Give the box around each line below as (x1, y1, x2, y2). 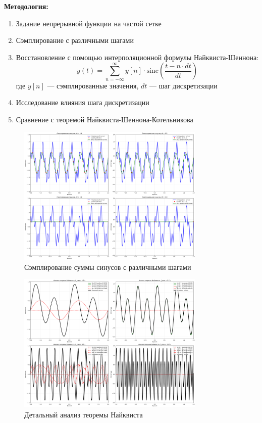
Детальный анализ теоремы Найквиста (24, 409, 143, 419)
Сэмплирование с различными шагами (16, 35, 134, 45)
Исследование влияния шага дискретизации (16, 97, 149, 108)
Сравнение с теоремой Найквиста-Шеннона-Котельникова (16, 114, 193, 124)
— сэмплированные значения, (47, 80, 139, 90)
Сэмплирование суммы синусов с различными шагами (24, 261, 191, 272)
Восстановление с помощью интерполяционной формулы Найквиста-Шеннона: (16, 52, 258, 62)
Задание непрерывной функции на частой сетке (16, 18, 162, 28)
